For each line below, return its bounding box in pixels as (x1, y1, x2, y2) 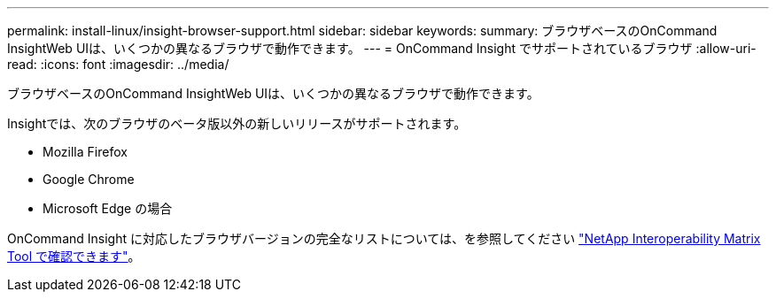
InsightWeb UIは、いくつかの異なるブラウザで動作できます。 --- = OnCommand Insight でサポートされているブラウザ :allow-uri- (7, 41, 757, 56)
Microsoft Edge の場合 (43, 201, 173, 216)
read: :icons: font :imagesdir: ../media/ (7, 57, 229, 72)
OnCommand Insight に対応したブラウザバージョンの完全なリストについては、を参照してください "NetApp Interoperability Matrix (7, 231, 761, 246)
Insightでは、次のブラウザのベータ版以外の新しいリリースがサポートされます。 (7, 116, 467, 131)
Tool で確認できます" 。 (7, 249, 141, 264)
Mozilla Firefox (43, 144, 128, 159)
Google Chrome (43, 172, 135, 187)
